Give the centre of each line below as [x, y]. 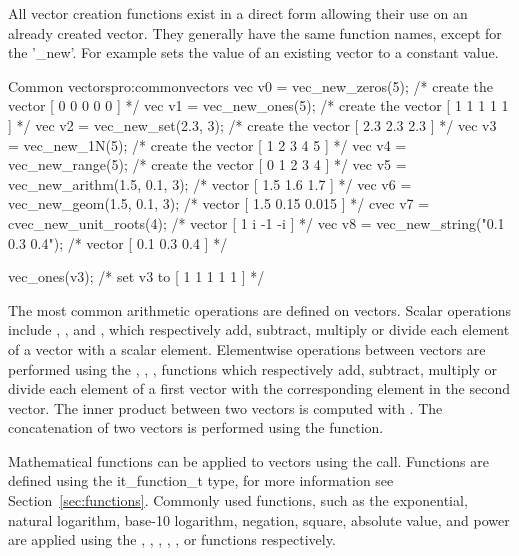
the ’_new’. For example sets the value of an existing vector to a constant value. [253, 52]
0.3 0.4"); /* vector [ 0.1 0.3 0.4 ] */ [118, 242]
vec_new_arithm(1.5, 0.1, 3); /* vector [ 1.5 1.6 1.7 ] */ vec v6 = [210, 183]
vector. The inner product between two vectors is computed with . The [225, 407]
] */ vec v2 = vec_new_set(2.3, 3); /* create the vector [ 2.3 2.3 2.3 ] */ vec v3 [252, 124]
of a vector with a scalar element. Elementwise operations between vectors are [247, 348]
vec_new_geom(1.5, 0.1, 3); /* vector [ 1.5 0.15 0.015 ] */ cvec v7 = [219, 203]
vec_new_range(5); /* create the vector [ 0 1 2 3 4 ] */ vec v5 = [207, 164]
